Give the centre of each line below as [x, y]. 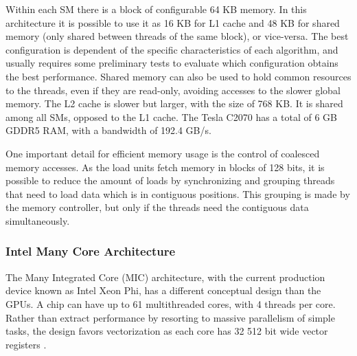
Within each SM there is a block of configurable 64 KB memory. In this [156, 9]
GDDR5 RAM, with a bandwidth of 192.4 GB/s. [108, 130]
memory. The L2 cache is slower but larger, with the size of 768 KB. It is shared [174, 103]
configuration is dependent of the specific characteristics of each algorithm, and [172, 49]
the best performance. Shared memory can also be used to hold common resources [178, 76]
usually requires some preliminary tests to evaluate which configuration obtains [172, 63]
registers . [26, 344]
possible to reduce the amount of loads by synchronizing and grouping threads [170, 180]
